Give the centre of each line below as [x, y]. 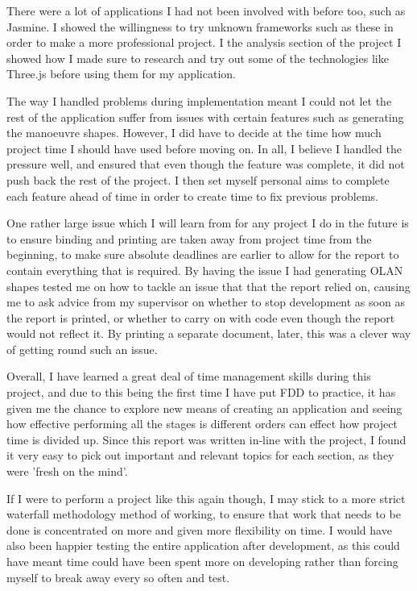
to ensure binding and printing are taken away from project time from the [189, 238]
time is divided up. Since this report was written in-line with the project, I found [206, 439]
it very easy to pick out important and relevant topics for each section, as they [200, 455]
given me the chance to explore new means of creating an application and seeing [204, 408]
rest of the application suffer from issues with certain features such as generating [205, 117]
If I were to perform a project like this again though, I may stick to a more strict [206, 498]
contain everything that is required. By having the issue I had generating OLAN [205, 270]
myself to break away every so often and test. [118, 577]
